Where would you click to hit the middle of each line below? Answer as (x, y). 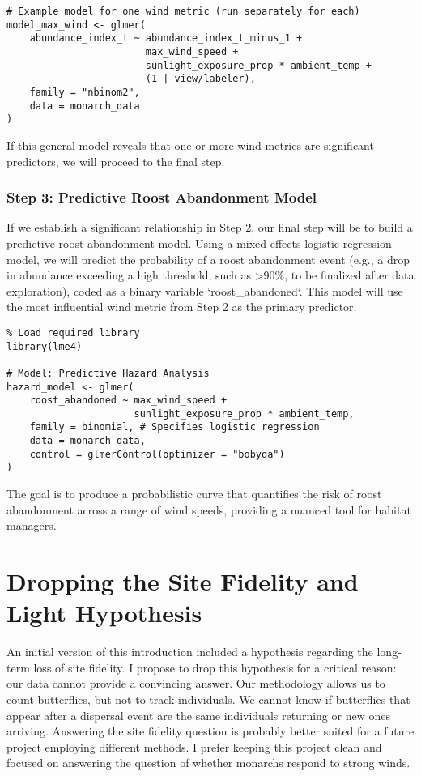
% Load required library (73, 333)
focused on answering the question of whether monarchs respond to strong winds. (208, 763)
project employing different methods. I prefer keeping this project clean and (194, 746)
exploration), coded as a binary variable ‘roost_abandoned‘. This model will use (205, 290)
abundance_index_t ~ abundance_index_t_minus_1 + (166, 38)
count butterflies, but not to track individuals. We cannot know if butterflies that (208, 699)
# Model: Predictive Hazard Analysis (108, 373)
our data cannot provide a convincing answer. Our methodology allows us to (196, 683)
